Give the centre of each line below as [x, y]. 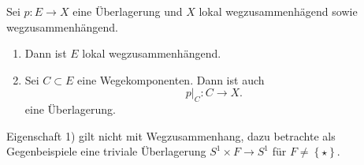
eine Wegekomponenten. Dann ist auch [171, 79]
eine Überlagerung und [128, 11]
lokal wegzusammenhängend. [152, 53]
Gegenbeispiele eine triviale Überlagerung [106, 151]
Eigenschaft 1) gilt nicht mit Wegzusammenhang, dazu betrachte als [171, 135]
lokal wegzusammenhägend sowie [278, 11]
